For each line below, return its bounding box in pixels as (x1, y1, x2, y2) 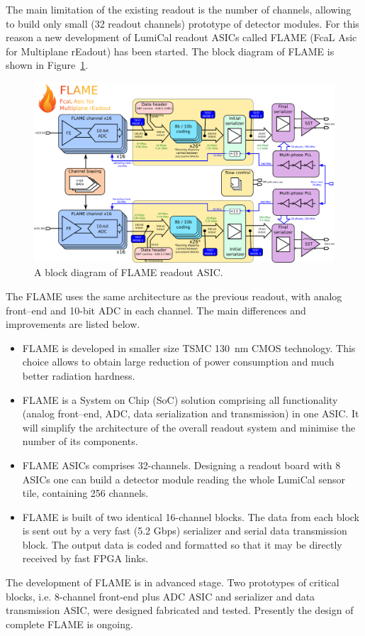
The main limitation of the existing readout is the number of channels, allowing (6, 2, 352, 16)
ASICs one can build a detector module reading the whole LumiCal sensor (22, 471, 345, 486)
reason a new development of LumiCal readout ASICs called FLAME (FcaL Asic (6, 30, 357, 45)
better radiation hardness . (22, 368, 135, 383)
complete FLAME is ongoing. (6, 616, 133, 631)
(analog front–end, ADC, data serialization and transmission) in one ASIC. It (22, 406, 359, 421)
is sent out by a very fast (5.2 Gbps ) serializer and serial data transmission (22, 523, 347, 538)
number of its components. (22, 434, 138, 449)
